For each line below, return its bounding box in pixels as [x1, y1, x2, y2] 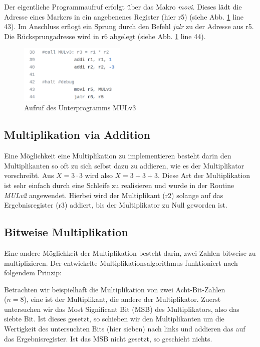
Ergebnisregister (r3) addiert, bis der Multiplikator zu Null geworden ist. [4, 200, 227, 210]
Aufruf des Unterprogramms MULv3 [24, 102, 136, 113]
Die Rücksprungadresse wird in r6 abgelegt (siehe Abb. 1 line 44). [4, 31, 206, 41]
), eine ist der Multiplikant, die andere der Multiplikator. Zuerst [24, 294, 221, 304]
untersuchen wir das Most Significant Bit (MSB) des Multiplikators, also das [4, 303, 239, 314]
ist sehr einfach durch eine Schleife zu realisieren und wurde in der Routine [4, 180, 234, 190]
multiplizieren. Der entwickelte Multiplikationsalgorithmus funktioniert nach [4, 257, 238, 268]
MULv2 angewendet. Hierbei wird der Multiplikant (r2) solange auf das [4, 190, 223, 200]
